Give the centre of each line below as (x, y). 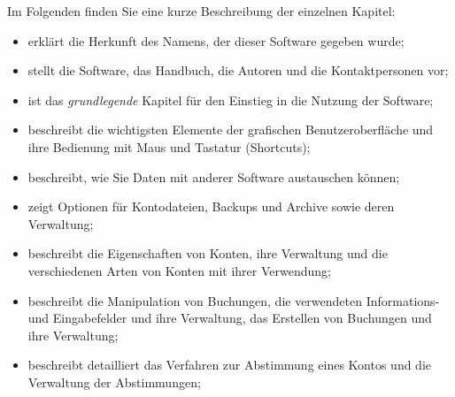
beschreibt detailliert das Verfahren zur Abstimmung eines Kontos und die (230, 365)
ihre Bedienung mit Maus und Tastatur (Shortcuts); (169, 146)
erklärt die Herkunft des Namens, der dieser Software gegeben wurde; (216, 40)
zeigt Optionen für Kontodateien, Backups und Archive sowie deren (211, 206)
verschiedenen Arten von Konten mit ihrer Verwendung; (179, 270)
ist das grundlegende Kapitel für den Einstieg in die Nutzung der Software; (231, 99)
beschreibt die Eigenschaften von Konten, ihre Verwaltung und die (208, 253)
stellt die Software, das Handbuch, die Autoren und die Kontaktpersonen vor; (238, 70)
